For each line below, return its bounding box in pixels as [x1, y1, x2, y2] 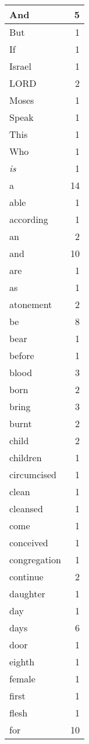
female [9, 672, 35, 685]
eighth [9, 655, 35, 668]
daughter [9, 587, 45, 600]
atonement [9, 297, 52, 311]
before [9, 349, 34, 362]
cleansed [9, 502, 43, 515]
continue [9, 570, 44, 583]
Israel [9, 59, 31, 73]
